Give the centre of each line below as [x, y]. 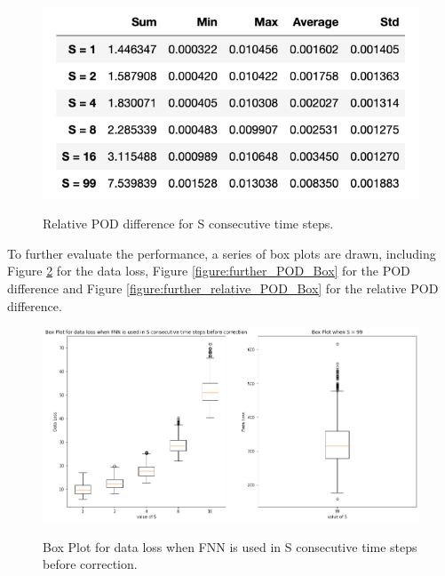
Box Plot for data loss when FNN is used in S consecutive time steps [230, 546]
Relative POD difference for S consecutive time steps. [188, 224]
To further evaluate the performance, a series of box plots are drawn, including [222, 253]
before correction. [90, 564]
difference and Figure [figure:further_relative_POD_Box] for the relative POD [223, 288]
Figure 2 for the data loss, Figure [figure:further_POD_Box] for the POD [209, 271]
